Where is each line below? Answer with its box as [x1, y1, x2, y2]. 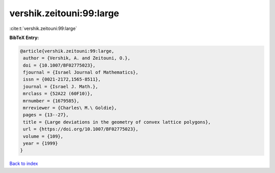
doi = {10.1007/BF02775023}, [23, 62, 96, 68]
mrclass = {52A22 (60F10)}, [23, 91, 93, 96]
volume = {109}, [23, 133, 64, 139]
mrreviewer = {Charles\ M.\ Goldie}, [23, 105, 117, 111]
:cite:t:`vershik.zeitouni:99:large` [9, 25, 77, 31]
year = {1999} [23, 141, 58, 146]
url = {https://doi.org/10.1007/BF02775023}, [23, 126, 139, 132]
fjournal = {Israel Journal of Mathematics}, [23, 70, 139, 76]
